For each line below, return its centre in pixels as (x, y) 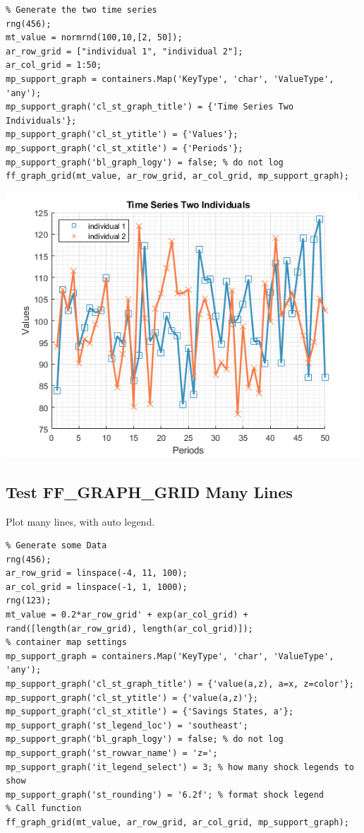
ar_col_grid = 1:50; (54, 65)
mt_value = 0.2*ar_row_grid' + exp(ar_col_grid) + (127, 615)
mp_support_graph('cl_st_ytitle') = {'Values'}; (122, 135)
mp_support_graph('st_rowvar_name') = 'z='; (112, 753)
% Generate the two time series (81, 10)
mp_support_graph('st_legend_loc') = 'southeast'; (127, 725)
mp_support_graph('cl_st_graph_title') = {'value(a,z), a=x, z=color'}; (180, 684)
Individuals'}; (41, 120)
